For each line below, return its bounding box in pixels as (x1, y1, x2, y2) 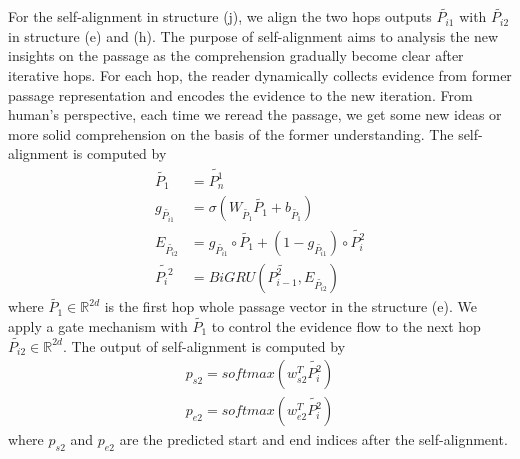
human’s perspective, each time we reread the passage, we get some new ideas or (8, 104, 502, 125)
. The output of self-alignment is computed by (62, 335, 346, 356)
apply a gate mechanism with (8, 316, 188, 337)
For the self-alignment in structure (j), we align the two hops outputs (8, 6, 432, 27)
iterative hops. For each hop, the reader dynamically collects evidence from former (8, 65, 512, 85)
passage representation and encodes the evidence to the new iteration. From (8, 84, 473, 105)
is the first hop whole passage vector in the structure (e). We (104, 296, 477, 317)
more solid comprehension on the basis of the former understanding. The (8, 123, 454, 144)
